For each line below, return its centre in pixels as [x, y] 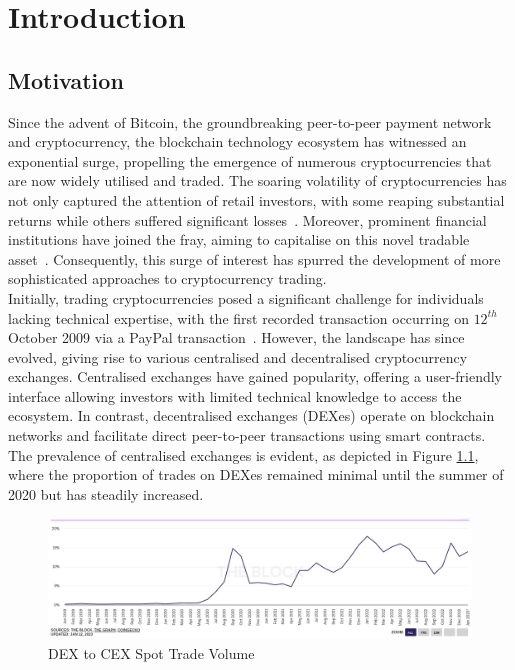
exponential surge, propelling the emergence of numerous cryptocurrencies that [250, 160]
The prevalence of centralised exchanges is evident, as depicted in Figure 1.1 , [243, 454]
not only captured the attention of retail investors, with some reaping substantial [256, 199]
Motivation [66, 79]
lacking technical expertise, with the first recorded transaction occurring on [238, 317]
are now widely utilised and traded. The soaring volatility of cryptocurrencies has [257, 180]
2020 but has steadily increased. [106, 493]
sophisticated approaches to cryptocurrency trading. [167, 278]
